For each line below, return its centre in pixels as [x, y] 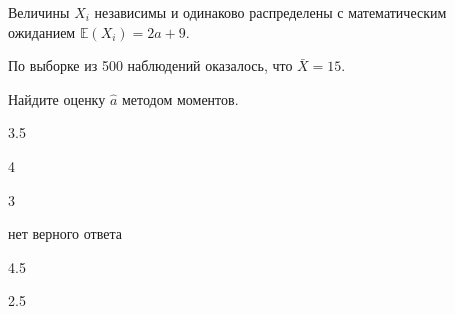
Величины [39, 12]
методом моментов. [180, 98]
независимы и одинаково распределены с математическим [270, 12]
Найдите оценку [57, 98]
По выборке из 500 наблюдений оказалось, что [150, 65]
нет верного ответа [65, 233]
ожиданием [42, 31]
